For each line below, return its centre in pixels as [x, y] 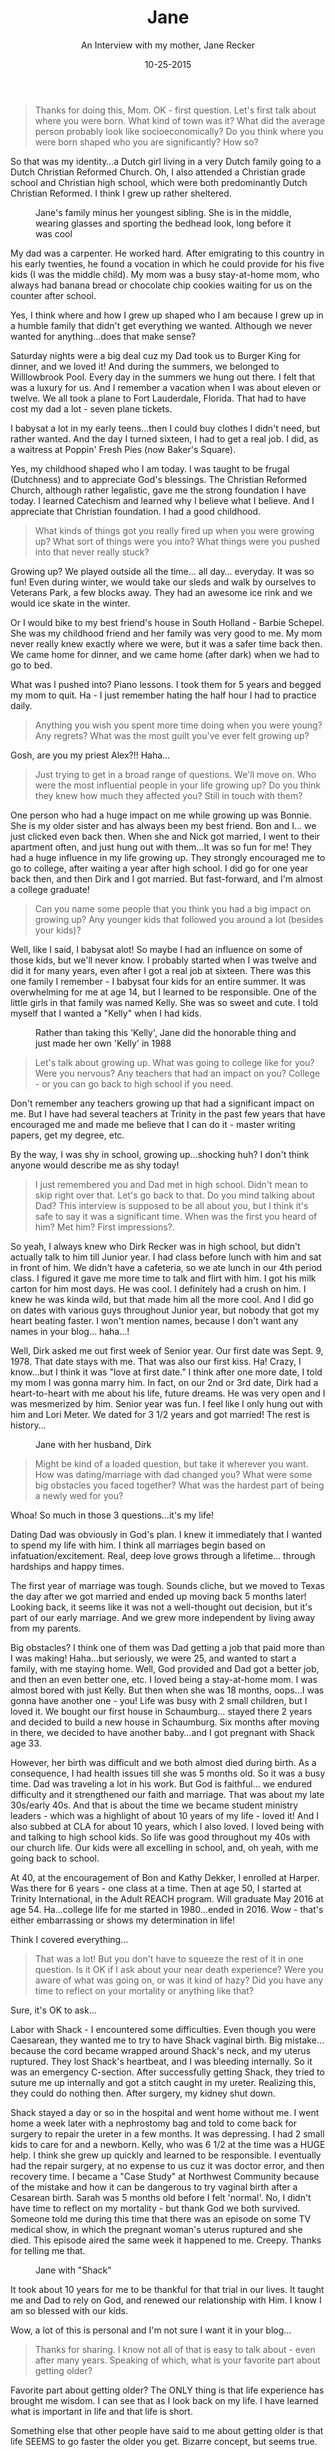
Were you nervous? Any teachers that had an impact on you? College [177, 1073]
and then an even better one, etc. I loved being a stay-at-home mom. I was [164, 1679]
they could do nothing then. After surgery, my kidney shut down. [143, 2093]
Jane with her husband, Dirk [93, 1444]
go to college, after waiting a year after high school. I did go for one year [159, 868]
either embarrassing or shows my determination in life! [122, 1920]
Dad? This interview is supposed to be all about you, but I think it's [171, 1205]
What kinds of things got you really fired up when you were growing [174, 530]
